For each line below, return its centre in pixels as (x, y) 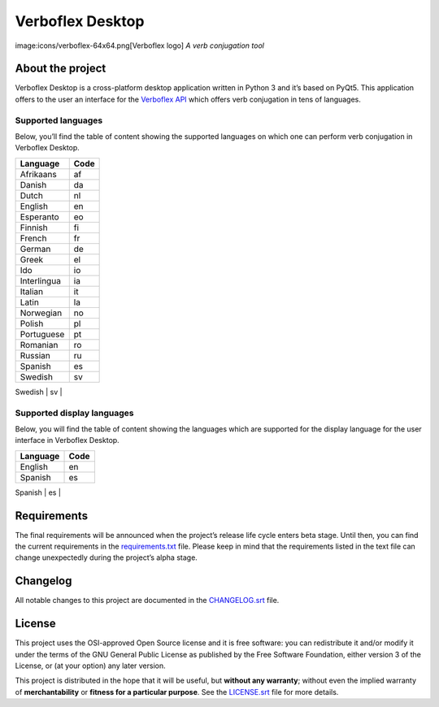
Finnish (34, 228)
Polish (32, 323)
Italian (32, 291)
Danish (33, 184)
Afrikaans (38, 174)
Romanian (39, 345)
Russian (35, 355)
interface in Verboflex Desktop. (67, 440)
